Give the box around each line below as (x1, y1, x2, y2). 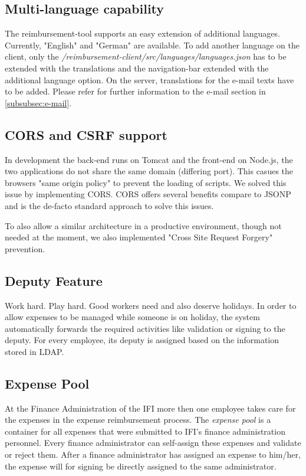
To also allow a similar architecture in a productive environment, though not (5, 219, 282, 232)
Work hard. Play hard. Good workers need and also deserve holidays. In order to (5, 299, 297, 311)
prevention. (5, 242, 45, 255)
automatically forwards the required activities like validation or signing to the (5, 322, 285, 334)
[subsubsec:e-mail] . (5, 96, 72, 109)
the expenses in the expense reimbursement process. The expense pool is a (5, 413, 271, 426)
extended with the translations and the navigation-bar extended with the (5, 61, 269, 74)
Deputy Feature (5, 271, 103, 289)
